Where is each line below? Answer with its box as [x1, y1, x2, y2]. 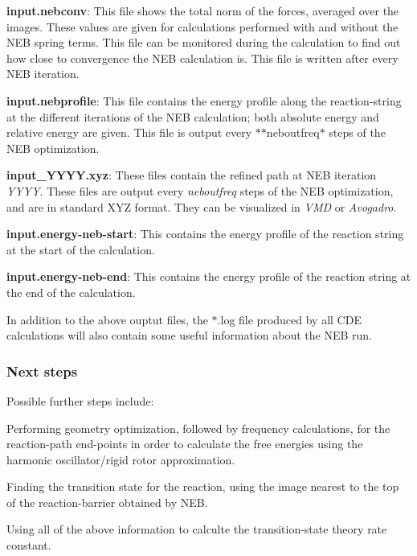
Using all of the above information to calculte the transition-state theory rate [6, 521, 387, 537]
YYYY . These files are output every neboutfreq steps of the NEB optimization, [6, 182, 394, 199]
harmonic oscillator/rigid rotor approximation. [6, 451, 235, 467]
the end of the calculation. [6, 283, 136, 300]
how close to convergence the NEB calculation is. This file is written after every [6, 49, 399, 66]
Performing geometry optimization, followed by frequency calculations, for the [6, 419, 390, 436]
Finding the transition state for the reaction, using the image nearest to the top [6, 478, 399, 495]
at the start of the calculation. [6, 241, 155, 257]
